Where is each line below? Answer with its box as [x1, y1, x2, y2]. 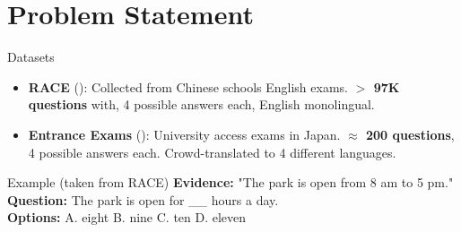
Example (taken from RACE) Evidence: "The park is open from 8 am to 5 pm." [7, 173, 454, 192]
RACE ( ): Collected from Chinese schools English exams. [28, 77, 348, 96]
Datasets [7, 47, 55, 66]
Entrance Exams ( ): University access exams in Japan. [28, 125, 341, 143]
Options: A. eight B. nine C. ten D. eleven [7, 208, 247, 227]
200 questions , [366, 125, 455, 143]
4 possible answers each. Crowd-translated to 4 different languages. [28, 142, 396, 161]
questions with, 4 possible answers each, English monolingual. [28, 95, 375, 114]
